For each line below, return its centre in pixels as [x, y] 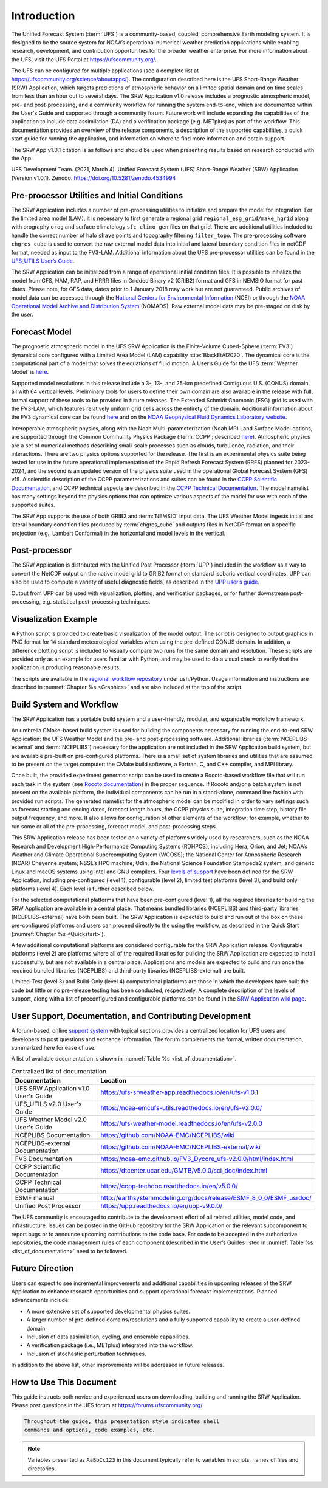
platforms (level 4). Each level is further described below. [83, 889]
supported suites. [33, 505]
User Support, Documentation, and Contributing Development [131, 1016]
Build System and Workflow [65, 705]
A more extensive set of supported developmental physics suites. [108, 1311]
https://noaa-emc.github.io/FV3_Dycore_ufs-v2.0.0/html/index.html [197, 1159]
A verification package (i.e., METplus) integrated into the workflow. [110, 1345]
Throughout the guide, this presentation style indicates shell [122, 1421]
